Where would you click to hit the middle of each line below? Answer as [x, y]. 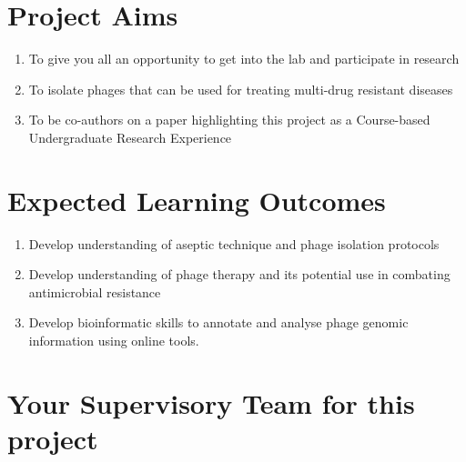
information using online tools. [114, 340]
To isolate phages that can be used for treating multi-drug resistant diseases [241, 89]
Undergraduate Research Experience [130, 137]
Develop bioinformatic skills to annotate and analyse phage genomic [218, 322]
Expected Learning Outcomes [197, 200]
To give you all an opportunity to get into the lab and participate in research [244, 59]
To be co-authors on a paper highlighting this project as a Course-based [229, 120]
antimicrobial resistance [95, 291]
